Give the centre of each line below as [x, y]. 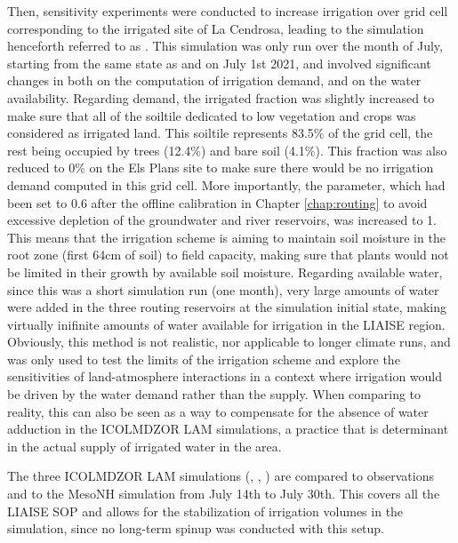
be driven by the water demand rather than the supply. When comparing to [214, 394]
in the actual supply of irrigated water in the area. [145, 446]
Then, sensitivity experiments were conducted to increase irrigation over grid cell [228, 11]
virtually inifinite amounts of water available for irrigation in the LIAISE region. [226, 324]
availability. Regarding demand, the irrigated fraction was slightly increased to [221, 97]
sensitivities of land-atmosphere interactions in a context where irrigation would [225, 376]
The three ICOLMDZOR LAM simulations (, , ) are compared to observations [221, 476]
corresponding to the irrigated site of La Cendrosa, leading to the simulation [216, 28]
